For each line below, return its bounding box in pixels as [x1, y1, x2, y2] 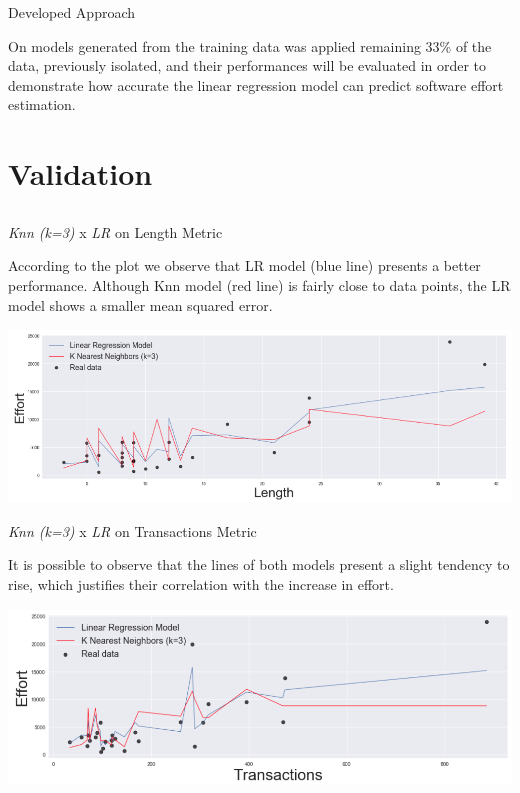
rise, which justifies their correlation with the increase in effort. [8, 573, 394, 594]
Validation [8, 153, 153, 194]
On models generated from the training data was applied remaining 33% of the [8, 35, 492, 56]
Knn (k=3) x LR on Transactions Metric [8, 520, 257, 541]
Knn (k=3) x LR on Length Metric [8, 221, 223, 242]
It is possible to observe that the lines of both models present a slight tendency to [8, 554, 510, 575]
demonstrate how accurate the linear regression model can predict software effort [8, 74, 504, 95]
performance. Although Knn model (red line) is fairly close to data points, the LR [8, 274, 511, 295]
